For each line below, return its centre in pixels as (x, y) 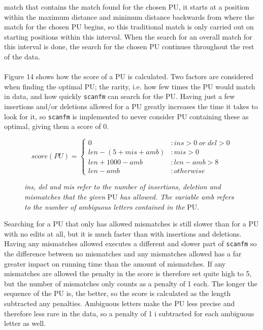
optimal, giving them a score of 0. (57, 126)
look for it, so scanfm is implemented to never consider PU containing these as (126, 116)
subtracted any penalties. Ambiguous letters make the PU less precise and (120, 303)
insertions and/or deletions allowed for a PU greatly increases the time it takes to (131, 106)
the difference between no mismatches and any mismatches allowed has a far (123, 254)
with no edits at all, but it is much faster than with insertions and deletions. (123, 233)
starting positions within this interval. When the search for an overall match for (128, 36)
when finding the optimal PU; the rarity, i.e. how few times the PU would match (130, 86)
